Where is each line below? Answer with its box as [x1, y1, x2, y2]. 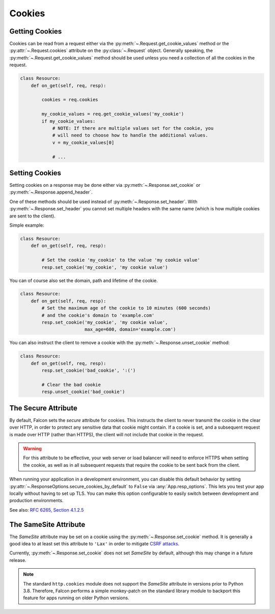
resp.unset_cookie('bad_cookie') [41, 389, 125, 395]
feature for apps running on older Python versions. [23, 595, 129, 601]
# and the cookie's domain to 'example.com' [41, 312, 155, 318]
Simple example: [9, 222, 44, 228]
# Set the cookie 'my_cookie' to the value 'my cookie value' [41, 257, 201, 263]
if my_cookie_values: [41, 118, 96, 124]
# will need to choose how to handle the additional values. [52, 132, 208, 138]
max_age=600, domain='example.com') [84, 326, 176, 332]
